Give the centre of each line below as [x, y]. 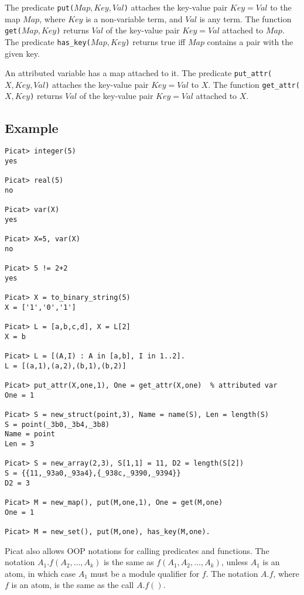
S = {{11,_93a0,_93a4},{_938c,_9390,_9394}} [93, 473]
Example [32, 127]
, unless [235, 562]
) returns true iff [156, 41]
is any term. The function [245, 18]
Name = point [30, 434]
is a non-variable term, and [134, 18]
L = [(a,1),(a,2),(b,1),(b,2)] [66, 366]
